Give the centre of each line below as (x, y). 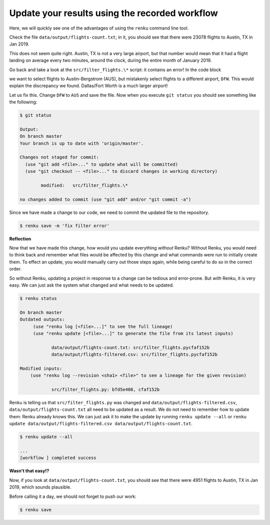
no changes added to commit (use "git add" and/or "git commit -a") (105, 199)
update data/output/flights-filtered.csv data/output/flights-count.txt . (101, 424)
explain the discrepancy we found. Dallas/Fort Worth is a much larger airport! (88, 86)
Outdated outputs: (42, 320)
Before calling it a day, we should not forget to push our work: (73, 496)
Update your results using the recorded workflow (114, 13)
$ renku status (38, 299)
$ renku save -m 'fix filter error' (65, 226)
